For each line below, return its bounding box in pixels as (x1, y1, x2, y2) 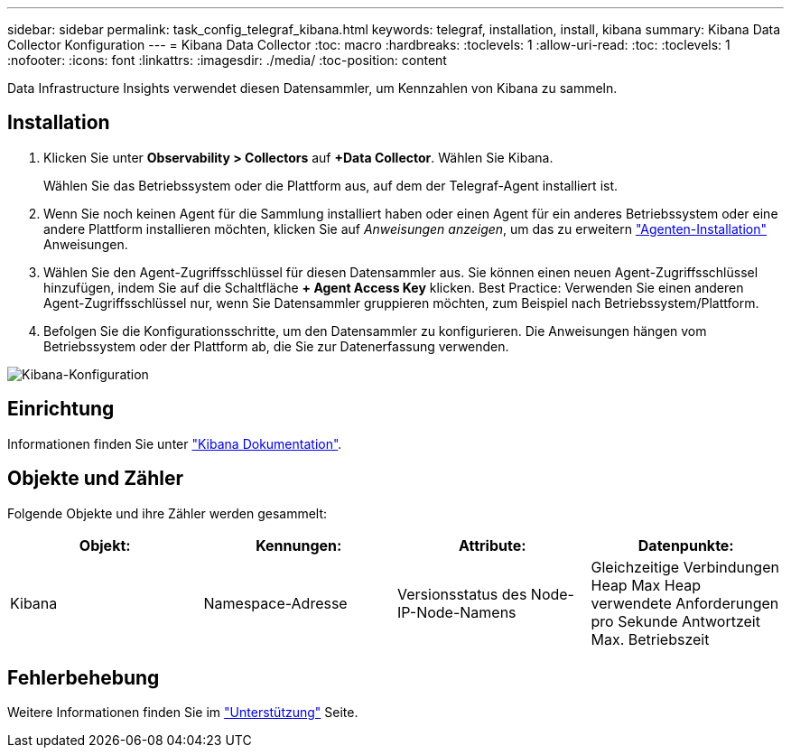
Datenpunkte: (637, 536, 734, 555)
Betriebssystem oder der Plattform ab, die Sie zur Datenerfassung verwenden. (43, 338, 509, 354)
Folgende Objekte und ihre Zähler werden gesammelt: (7, 505, 328, 521)
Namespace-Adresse (203, 593, 348, 612)
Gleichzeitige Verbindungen (591, 557, 779, 576)
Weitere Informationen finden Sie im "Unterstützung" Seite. (7, 704, 358, 721)
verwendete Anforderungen (591, 593, 779, 612)
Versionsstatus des (397, 584, 527, 603)
